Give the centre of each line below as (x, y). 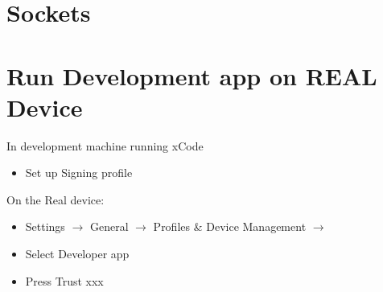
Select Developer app (77, 254)
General (109, 226)
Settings (45, 226)
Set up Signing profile (79, 173)
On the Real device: (56, 199)
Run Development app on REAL (192, 75)
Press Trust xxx (64, 280)
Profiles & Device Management (230, 226)
